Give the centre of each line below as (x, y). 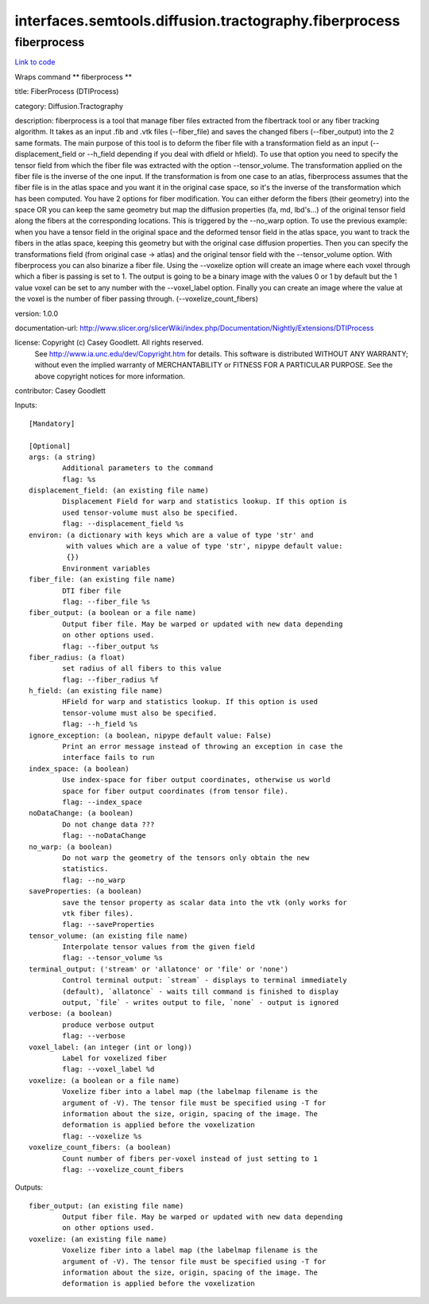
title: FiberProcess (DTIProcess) (67, 91)
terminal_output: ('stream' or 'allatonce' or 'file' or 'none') (159, 969)
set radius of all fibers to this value (142, 669)
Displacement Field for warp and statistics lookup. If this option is (205, 502)
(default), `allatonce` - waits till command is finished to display (201, 991)
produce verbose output (108, 1025)
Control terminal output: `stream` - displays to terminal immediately (205, 980)
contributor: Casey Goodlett (60, 391)
